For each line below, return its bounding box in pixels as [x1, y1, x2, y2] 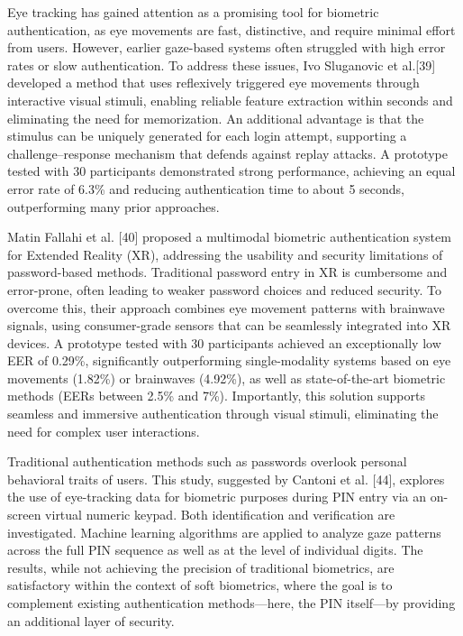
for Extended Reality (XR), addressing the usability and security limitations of [7, 244, 443, 263]
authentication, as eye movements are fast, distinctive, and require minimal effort [7, 20, 456, 39]
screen [7, 505, 41, 524]
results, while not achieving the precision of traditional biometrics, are [7, 558, 395, 576]
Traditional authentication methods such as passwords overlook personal [7, 452, 407, 471]
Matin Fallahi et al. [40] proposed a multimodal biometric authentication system [7, 227, 451, 246]
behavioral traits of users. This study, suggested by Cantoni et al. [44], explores [7, 469, 445, 488]
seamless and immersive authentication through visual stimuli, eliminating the [7, 404, 439, 423]
